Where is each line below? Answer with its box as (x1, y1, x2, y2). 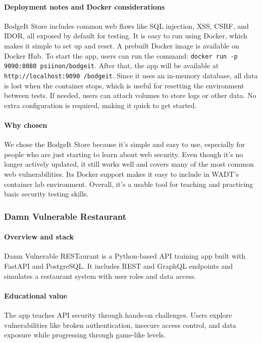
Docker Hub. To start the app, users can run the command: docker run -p (4, 50, 238, 61)
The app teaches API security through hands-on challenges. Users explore (4, 309, 232, 320)
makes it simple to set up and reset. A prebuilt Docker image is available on (4, 40, 239, 51)
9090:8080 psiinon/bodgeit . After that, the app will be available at (4, 60, 219, 71)
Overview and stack (4, 231, 74, 242)
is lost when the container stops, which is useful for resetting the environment (4, 80, 244, 90)
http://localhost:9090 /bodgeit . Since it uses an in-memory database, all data (4, 70, 258, 80)
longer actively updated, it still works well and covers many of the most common (4, 159, 254, 169)
